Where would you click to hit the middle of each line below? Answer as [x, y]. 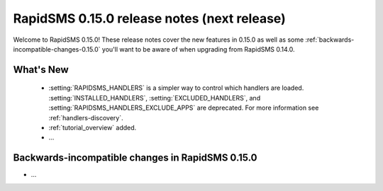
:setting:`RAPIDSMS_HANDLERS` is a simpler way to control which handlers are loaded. [176, 88]
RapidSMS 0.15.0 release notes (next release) [150, 18]
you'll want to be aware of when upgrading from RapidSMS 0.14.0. [198, 49]
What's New [41, 70]
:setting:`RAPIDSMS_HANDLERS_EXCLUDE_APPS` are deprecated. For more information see [184, 108]
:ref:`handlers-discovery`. [86, 117]
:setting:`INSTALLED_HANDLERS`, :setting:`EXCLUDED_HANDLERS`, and [155, 98]
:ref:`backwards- [330, 40]
